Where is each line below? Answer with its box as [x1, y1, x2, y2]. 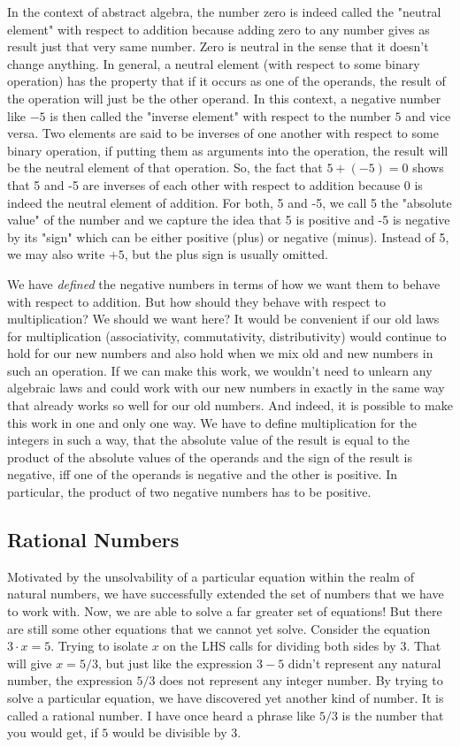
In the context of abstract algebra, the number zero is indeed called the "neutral [7, 3, 441, 20]
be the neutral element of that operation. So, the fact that [7, 158, 323, 177]
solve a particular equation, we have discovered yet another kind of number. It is [7, 688, 444, 706]
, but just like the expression [97, 653, 253, 672]
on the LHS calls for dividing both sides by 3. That [163, 636, 441, 655]
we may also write [7, 245, 105, 263]
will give [7, 653, 52, 672]
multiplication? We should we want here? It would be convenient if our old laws [7, 309, 440, 328]
